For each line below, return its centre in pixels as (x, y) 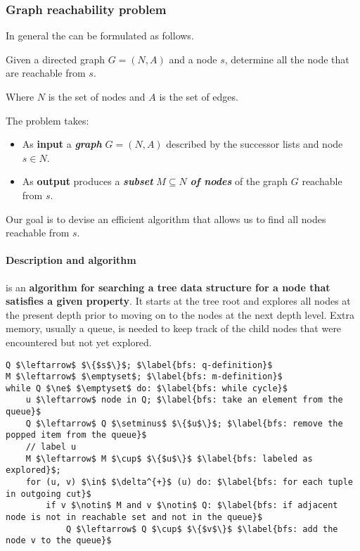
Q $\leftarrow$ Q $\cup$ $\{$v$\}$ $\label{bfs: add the (202, 529)
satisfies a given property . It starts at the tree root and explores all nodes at (178, 301)
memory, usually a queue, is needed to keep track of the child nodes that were (174, 328)
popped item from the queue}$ (76, 435)
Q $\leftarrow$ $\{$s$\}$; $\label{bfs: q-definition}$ (139, 365)
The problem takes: (47, 120)
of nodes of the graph (239, 181)
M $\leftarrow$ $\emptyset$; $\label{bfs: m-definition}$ (144, 377)
